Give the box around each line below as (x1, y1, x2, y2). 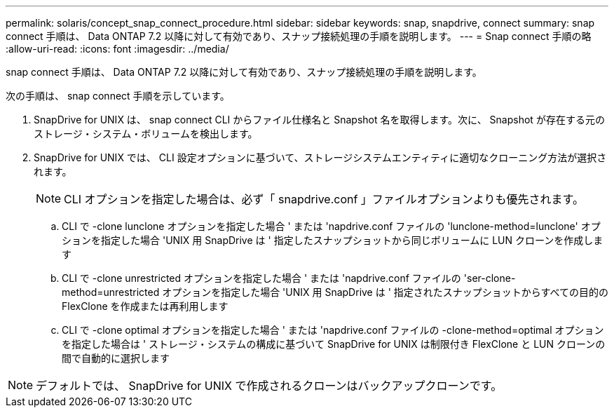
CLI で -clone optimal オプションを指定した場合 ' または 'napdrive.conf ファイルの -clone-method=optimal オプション (62, 324, 604, 336)
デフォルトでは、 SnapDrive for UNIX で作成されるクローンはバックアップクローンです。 (36, 379, 503, 393)
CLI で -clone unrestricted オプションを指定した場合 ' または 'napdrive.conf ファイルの (62, 272, 461, 284)
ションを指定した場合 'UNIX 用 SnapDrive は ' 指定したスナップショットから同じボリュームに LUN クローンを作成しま (62, 234, 603, 246)
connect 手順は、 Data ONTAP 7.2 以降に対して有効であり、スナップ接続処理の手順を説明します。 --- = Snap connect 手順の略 (6, 30, 592, 42)
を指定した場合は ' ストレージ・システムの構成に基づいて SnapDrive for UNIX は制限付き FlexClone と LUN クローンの (62, 338, 606, 350)
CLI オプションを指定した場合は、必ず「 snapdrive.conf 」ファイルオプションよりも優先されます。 (64, 192, 584, 206)
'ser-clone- (463, 272, 516, 284)
